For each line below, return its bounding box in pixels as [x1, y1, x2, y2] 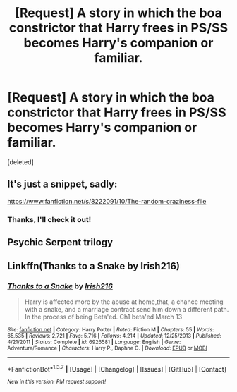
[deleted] [7, 157, 34, 166]
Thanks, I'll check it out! [7, 214, 92, 224]
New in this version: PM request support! [7, 379, 107, 386]
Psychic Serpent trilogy [7, 236, 114, 248]
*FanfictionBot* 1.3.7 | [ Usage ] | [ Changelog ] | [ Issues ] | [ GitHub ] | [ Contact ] [7, 363, 227, 373]
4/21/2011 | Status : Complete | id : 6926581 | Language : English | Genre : [7, 338, 181, 345]
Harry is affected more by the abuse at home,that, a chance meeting [24, 298, 224, 306]
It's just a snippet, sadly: [7, 178, 118, 190]
